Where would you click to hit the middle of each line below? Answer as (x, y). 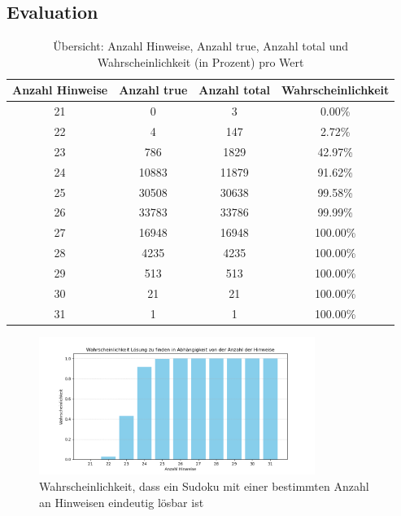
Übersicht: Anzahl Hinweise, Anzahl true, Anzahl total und (200, 46)
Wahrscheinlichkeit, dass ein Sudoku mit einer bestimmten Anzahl (204, 485)
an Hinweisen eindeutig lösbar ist (122, 502)
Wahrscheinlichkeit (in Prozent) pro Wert (200, 61)
